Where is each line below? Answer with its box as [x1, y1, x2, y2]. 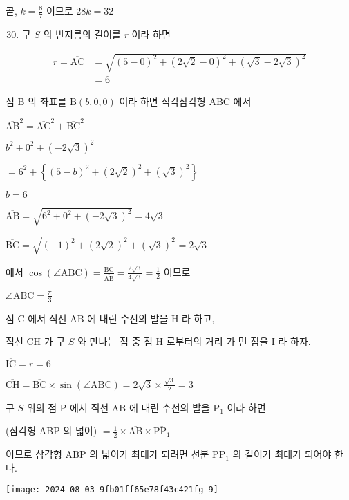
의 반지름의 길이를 [43, 26, 121, 41]
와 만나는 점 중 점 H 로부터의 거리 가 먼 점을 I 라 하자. [77, 334, 311, 349]
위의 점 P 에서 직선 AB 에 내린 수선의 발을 [26, 400, 210, 414]
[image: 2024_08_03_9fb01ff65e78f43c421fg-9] [6, 485, 218, 495]
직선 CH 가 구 [6, 334, 66, 349]
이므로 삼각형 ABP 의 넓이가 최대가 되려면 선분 [6, 447, 209, 461]
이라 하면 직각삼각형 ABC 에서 [119, 94, 252, 109]
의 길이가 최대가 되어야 [232, 447, 332, 461]
